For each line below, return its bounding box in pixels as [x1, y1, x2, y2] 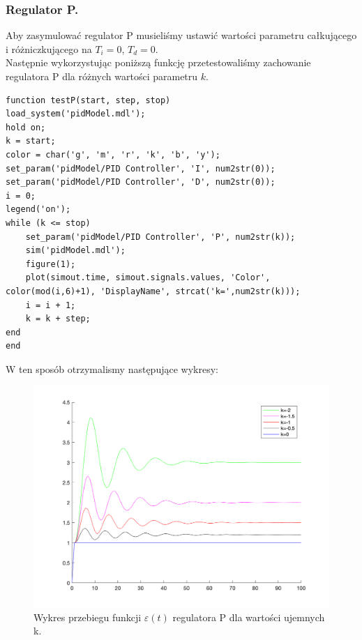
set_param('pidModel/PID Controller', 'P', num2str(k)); [25, 231, 296, 242]
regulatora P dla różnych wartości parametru [6, 69, 198, 83]
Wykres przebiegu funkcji [33, 609, 142, 624]
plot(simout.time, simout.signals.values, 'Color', [25, 273, 271, 283]
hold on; [6, 122, 46, 132]
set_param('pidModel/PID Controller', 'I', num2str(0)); [6, 163, 276, 174]
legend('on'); [6, 204, 71, 215]
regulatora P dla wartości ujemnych [172, 609, 325, 624]
